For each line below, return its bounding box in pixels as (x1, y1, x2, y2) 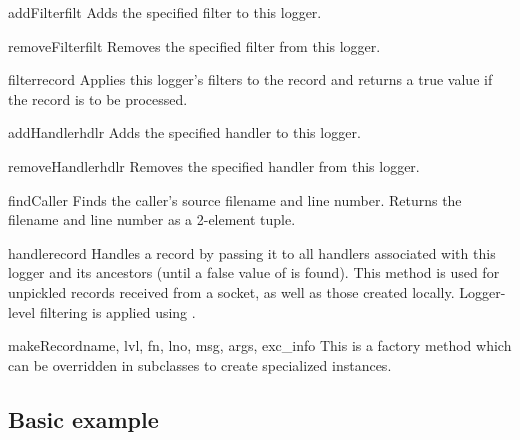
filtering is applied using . (39, 301, 196, 322)
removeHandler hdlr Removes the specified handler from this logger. (8, 155, 420, 176)
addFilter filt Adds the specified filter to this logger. (8, 2, 322, 22)
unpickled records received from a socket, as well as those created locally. (8, 281, 455, 302)
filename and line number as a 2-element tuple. (8, 209, 296, 230)
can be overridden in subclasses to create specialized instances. (8, 354, 392, 375)
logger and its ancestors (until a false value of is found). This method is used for (8, 262, 500, 283)
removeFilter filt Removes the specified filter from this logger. (8, 35, 381, 56)
